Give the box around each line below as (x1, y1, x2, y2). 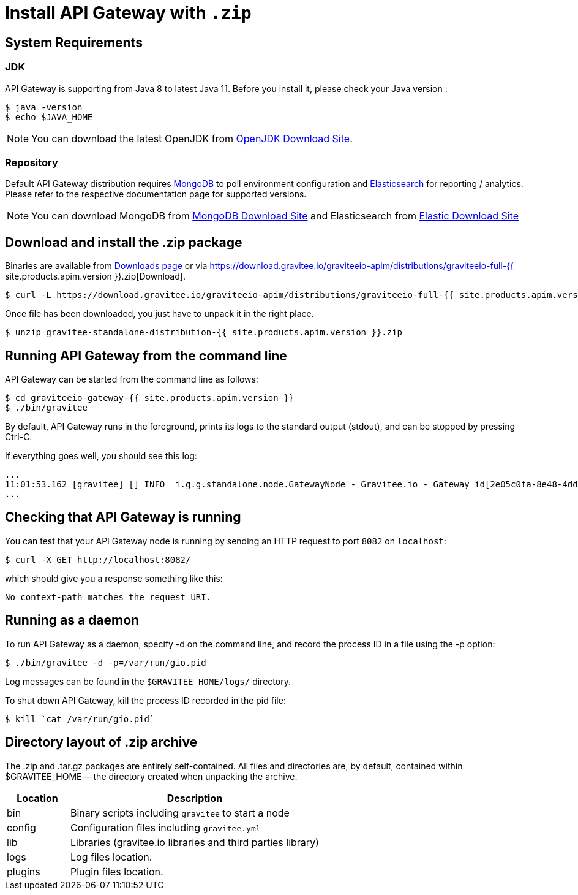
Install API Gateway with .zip (5, 2, 252, 23)
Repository (5, 156, 58, 169)
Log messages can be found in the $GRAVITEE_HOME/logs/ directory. (5, 676, 291, 687)
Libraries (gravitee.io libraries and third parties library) (70, 836, 319, 848)
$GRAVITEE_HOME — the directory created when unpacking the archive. (5, 771, 298, 782)
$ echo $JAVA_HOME (5, 112, 93, 122)
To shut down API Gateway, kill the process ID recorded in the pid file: (5, 695, 286, 706)
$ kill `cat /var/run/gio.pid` (5, 714, 155, 724)
